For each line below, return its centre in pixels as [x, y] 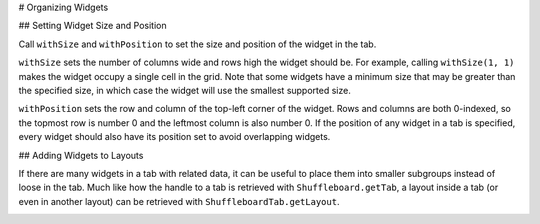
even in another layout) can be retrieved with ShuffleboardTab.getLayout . [179, 201]
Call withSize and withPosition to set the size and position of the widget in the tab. [197, 44]
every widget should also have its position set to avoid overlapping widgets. [174, 137]
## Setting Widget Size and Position [92, 26]
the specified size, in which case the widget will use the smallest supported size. [185, 90]
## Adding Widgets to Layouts [81, 155]
